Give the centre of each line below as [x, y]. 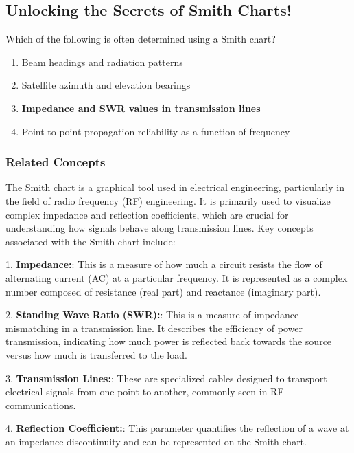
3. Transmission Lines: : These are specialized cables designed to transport [166, 378]
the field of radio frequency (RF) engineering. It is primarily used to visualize [168, 200]
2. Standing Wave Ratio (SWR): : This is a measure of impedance [152, 314]
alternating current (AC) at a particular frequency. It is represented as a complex [177, 277]
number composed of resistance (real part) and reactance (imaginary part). [163, 291]
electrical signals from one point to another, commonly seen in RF [145, 391]
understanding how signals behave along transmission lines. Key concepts [160, 228]
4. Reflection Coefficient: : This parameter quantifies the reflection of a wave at [177, 428]
